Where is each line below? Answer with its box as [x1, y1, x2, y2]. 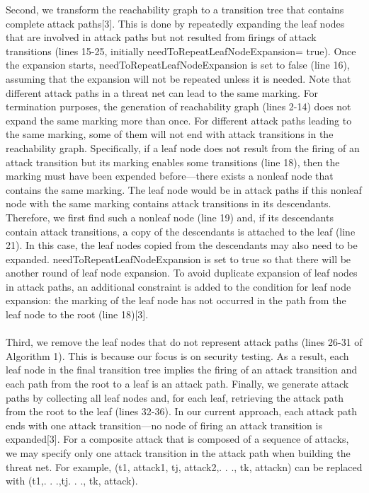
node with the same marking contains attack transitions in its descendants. [6, 196, 331, 211]
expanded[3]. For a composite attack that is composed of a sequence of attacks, [6, 431, 349, 446]
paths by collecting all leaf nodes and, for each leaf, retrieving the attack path [6, 390, 344, 405]
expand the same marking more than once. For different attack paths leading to [6, 112, 352, 127]
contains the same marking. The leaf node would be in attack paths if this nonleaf [6, 182, 362, 197]
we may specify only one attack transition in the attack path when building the [6, 446, 351, 460]
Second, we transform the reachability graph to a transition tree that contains [6, 2, 344, 16]
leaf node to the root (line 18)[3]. [6, 307, 149, 322]
